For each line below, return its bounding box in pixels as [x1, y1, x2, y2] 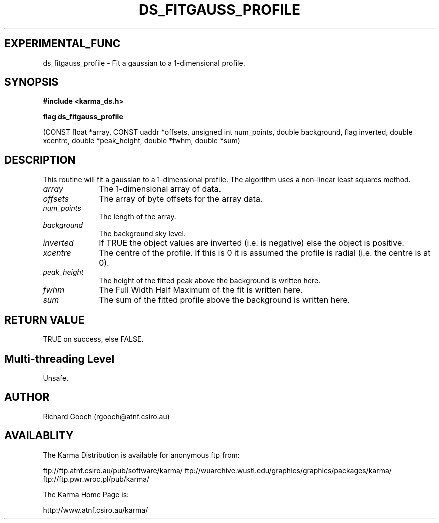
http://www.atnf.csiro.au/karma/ [43, 505, 148, 514]
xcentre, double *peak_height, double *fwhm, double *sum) [43, 136, 240, 145]
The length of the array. [99, 212, 176, 221]
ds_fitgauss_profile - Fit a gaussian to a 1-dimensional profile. [43, 58, 245, 67]
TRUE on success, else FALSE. [43, 335, 144, 344]
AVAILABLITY [4, 429, 74, 442]
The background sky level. [99, 229, 186, 238]
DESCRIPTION [4, 153, 76, 166]
